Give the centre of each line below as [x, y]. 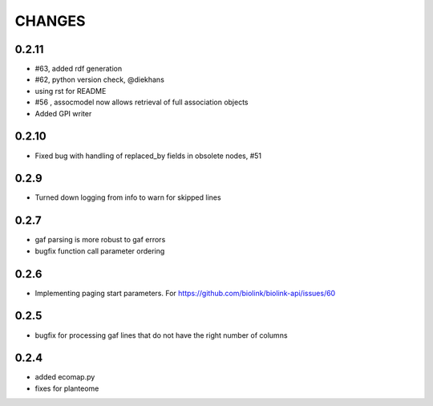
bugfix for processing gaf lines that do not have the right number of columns [161, 335]
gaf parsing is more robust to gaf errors [100, 240]
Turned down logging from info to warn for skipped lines [128, 197]
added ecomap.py [65, 377]
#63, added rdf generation [79, 69]
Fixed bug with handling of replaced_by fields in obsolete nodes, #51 [148, 156]
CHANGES [50, 21]
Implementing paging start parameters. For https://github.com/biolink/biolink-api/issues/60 [185, 293]
